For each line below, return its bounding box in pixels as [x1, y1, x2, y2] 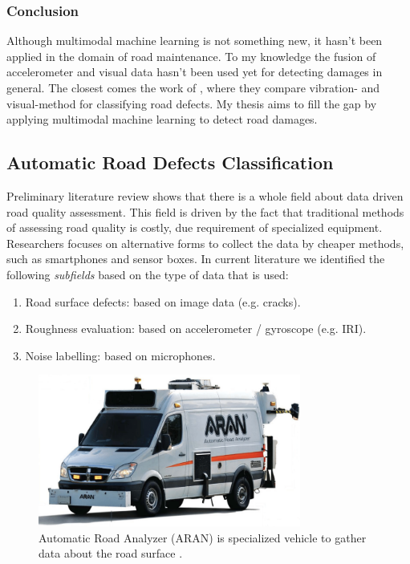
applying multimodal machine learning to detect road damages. [6, 111, 318, 128]
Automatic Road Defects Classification [6, 150, 334, 175]
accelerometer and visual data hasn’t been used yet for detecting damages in [6, 63, 383, 80]
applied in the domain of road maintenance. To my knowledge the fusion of [6, 47, 376, 64]
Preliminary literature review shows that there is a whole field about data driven [6, 187, 404, 204]
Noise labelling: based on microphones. [25, 347, 216, 363]
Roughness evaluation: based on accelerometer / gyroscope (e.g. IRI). [25, 320, 367, 337]
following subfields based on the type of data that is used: [6, 266, 289, 282]
